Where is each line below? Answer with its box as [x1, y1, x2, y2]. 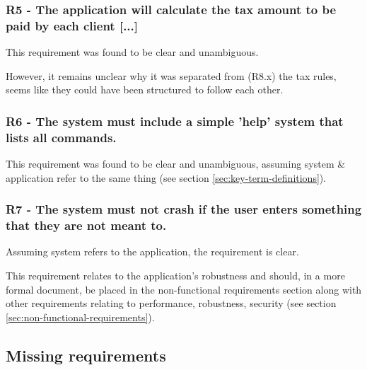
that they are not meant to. [6, 216, 167, 234]
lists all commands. [6, 128, 117, 146]
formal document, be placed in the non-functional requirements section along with [6, 282, 362, 296]
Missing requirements [6, 344, 166, 366]
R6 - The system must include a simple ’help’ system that [6, 112, 344, 129]
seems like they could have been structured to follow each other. [6, 82, 284, 97]
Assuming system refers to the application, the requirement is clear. [6, 244, 299, 259]
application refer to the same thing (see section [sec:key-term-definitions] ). [6, 170, 327, 185]
